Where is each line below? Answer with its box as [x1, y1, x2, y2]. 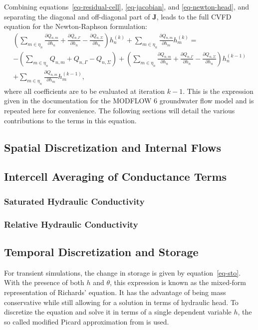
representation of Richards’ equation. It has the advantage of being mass [4, 287, 226, 297]
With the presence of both [4, 277, 84, 288]
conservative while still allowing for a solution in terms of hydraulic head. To [4, 297, 239, 307]
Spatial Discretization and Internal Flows [4, 139, 221, 155]
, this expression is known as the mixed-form [109, 277, 247, 288]
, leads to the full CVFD [156, 11, 232, 21]
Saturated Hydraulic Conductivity [4, 195, 145, 207]
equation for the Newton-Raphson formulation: [4, 21, 147, 31]
